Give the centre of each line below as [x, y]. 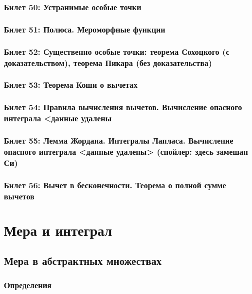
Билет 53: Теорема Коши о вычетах [71, 85]
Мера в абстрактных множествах [83, 261]
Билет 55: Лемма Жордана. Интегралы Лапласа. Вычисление [119, 140]
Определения [28, 285]
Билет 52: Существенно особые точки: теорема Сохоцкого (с [117, 51]
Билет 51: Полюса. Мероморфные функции [85, 29]
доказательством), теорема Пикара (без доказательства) [108, 62]
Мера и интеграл [58, 230]
